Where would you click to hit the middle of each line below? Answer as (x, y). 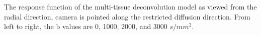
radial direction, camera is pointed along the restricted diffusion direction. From (127, 16)
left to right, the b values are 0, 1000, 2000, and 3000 (86, 26)
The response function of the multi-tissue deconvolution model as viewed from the (130, 6)
